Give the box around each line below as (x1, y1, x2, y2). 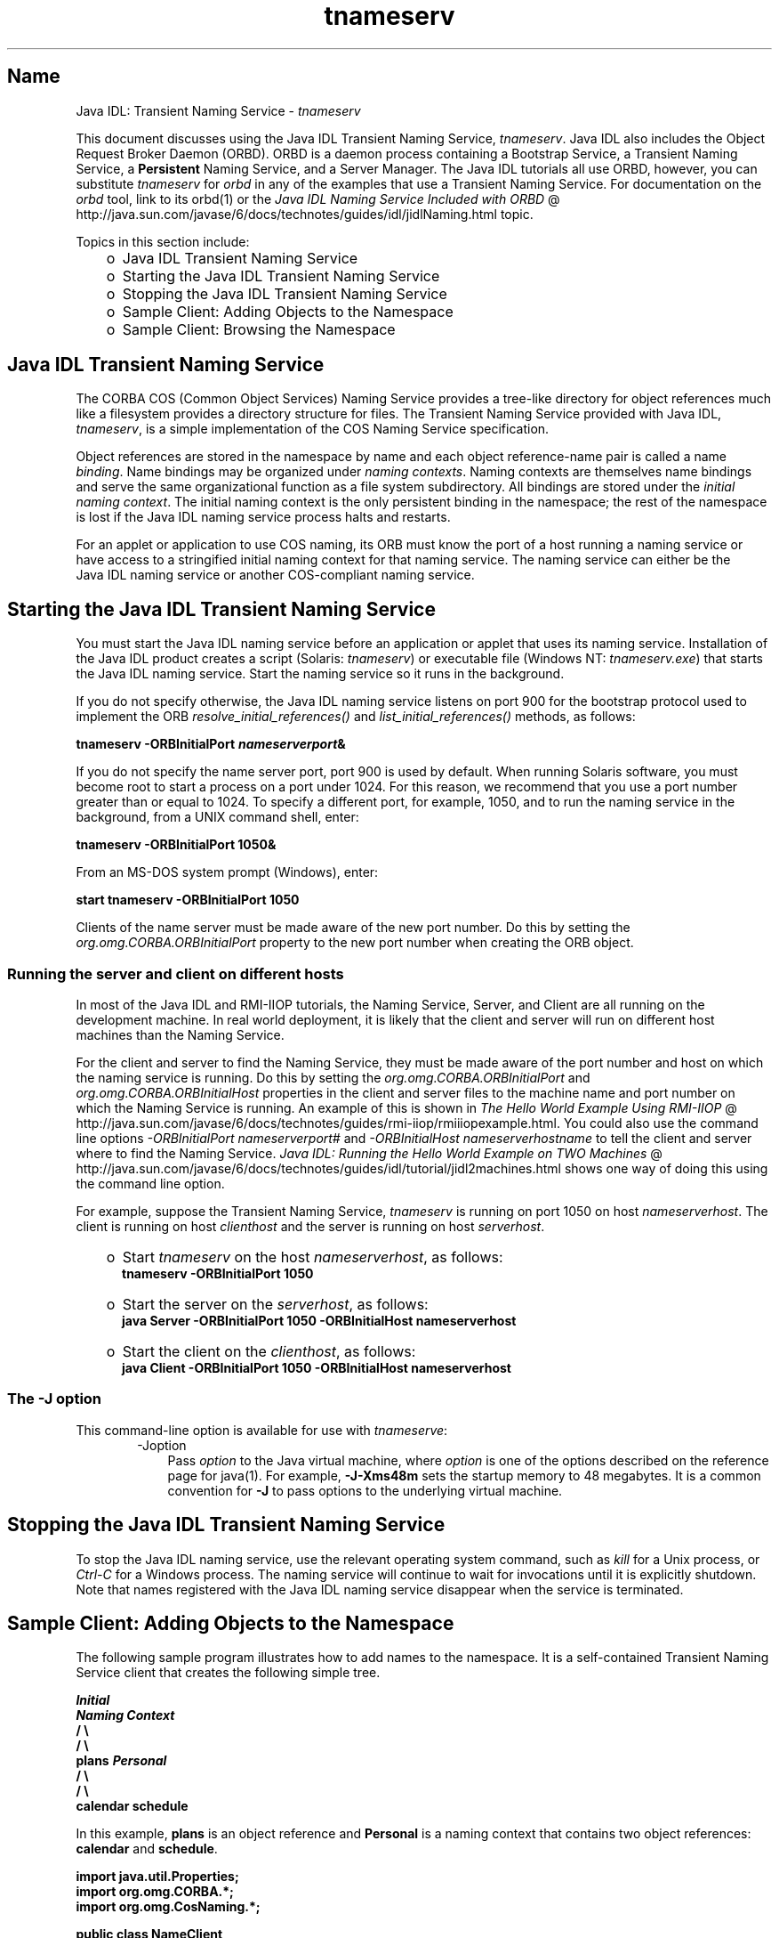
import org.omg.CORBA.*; (76, 1884, 234, 1900)
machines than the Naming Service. (76, 1027, 285, 1043)
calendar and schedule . (76, 1841, 218, 1857)
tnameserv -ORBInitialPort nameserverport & (76, 736, 346, 752)
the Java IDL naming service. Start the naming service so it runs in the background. (76, 666, 565, 682)
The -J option (7, 1390, 102, 1408)
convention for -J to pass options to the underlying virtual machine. (167, 1482, 563, 1498)
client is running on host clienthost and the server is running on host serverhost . (76, 1219, 545, 1235)
